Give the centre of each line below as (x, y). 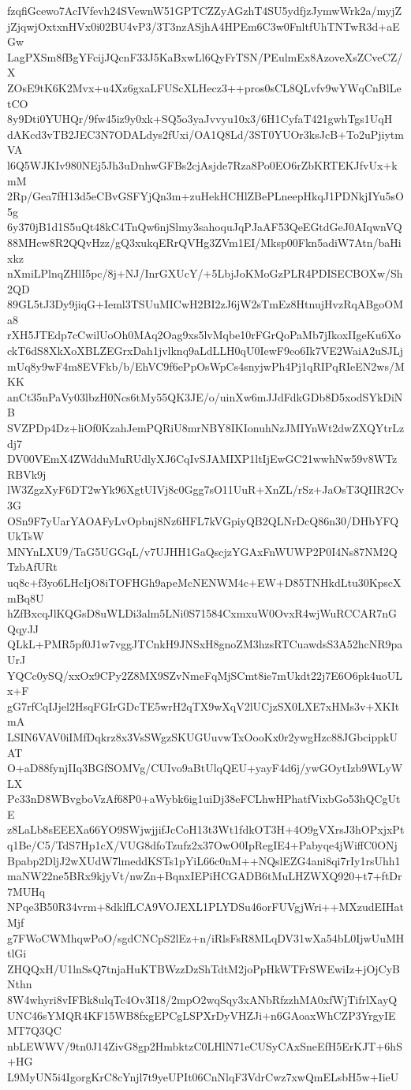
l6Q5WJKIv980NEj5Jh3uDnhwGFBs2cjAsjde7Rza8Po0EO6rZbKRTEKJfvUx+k (202, 164)
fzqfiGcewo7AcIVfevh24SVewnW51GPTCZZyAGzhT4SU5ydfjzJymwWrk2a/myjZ (205, 10)
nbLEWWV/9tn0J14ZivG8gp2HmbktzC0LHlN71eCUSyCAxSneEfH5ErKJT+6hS (205, 1045)
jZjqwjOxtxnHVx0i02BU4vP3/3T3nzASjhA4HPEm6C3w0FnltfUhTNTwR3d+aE (204, 26)
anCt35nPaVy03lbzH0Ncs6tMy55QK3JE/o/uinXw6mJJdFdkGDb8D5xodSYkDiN (205, 396)
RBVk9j (27, 474)
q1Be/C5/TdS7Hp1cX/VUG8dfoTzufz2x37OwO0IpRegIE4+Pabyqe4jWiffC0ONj (202, 845)
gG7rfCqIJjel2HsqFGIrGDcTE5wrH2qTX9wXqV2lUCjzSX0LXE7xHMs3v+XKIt (204, 706)
